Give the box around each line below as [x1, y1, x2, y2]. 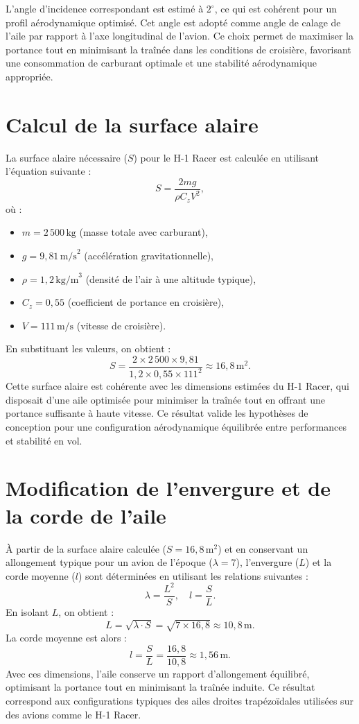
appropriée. [6, 69, 53, 83]
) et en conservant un [218, 541, 308, 555]
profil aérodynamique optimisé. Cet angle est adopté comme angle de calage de [6, 15, 341, 29]
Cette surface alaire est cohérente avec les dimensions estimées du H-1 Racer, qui [6, 379, 349, 393]
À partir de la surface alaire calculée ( [6, 541, 166, 555]
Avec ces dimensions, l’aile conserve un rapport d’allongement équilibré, [6, 666, 310, 680]
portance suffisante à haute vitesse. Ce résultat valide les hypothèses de [6, 406, 308, 420]
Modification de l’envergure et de [6, 474, 331, 502]
